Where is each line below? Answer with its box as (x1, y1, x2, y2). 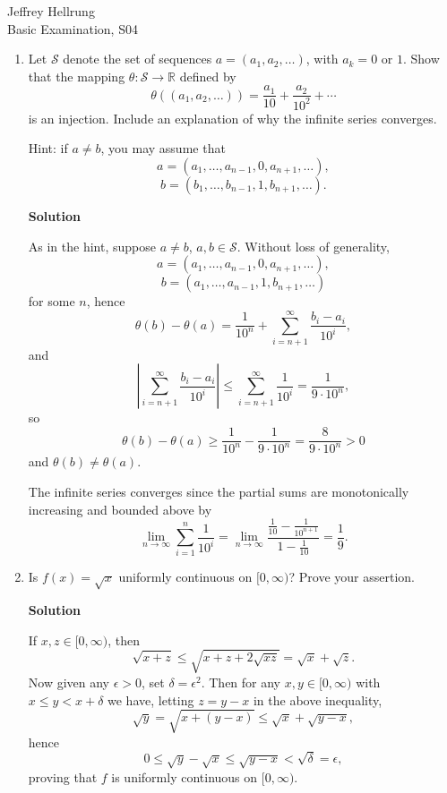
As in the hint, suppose (28, 236, 156, 255)
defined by (179, 66, 236, 85)
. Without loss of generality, (236, 236, 390, 255)
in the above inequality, (253, 690, 383, 709)
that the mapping (28, 66, 125, 85)
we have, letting (107, 690, 194, 709)
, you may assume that (100, 139, 226, 158)
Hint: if (28, 139, 68, 158)
